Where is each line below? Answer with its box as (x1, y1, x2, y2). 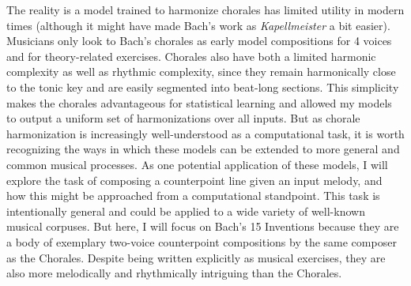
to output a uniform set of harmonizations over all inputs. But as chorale (6, 110, 360, 126)
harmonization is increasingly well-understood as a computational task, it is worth (6, 125, 405, 141)
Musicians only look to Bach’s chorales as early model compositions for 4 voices (6, 32, 392, 49)
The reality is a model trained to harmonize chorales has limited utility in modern (6, 2, 405, 17)
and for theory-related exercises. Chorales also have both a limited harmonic (6, 47, 376, 64)
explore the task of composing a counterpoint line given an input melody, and (6, 171, 383, 188)
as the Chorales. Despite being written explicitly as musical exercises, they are (6, 249, 386, 265)
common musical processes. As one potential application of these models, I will (6, 156, 388, 172)
